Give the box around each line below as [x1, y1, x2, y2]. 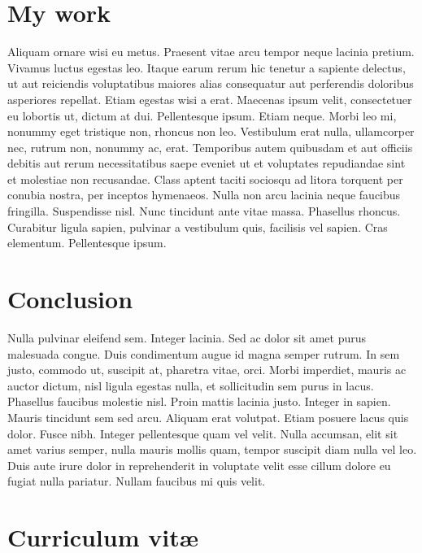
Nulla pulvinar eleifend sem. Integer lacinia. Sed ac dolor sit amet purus [7, 329, 367, 346]
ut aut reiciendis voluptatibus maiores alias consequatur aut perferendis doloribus [7, 75, 414, 92]
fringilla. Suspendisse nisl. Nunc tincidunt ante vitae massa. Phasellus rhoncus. [7, 202, 401, 220]
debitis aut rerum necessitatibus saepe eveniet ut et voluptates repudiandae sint [7, 155, 406, 172]
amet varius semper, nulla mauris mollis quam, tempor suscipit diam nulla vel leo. [7, 441, 417, 458]
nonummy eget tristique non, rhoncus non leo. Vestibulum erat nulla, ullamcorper [7, 123, 415, 140]
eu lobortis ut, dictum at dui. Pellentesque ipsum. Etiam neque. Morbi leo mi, [7, 107, 397, 124]
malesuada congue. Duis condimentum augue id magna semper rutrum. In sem [7, 345, 400, 362]
